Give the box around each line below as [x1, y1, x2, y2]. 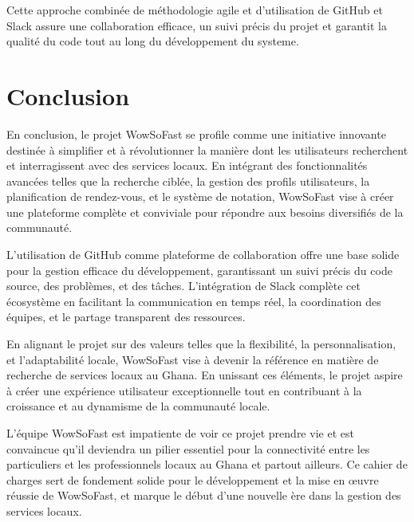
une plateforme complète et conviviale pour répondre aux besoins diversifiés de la [6, 203, 404, 220]
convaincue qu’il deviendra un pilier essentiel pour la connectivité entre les [6, 440, 370, 457]
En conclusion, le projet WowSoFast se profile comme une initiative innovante [6, 125, 386, 142]
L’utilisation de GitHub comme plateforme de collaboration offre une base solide [6, 246, 400, 263]
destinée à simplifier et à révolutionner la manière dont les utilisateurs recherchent [6, 141, 408, 158]
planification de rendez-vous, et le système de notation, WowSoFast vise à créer [6, 188, 394, 205]
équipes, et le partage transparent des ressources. [6, 308, 246, 325]
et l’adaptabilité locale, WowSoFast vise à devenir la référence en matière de [6, 351, 379, 367]
